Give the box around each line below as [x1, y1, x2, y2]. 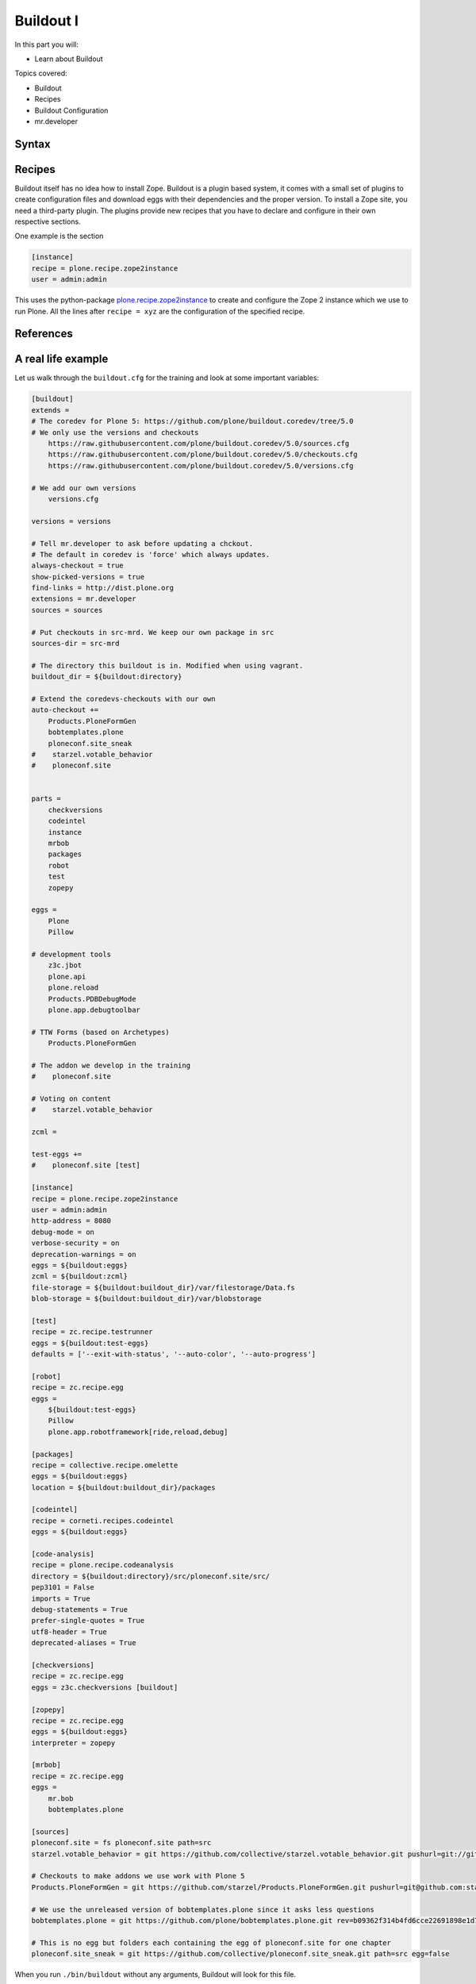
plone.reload [48, 983, 99, 992]
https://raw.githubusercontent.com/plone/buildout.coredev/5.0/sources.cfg [48, 439, 350, 448]
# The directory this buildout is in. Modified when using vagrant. [31, 661, 304, 670]
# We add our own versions [31, 483, 136, 492]
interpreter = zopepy [31, 1738, 116, 1748]
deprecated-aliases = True [31, 1639, 136, 1648]
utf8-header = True [31, 1627, 107, 1636]
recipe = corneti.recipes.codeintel [31, 1516, 175, 1525]
